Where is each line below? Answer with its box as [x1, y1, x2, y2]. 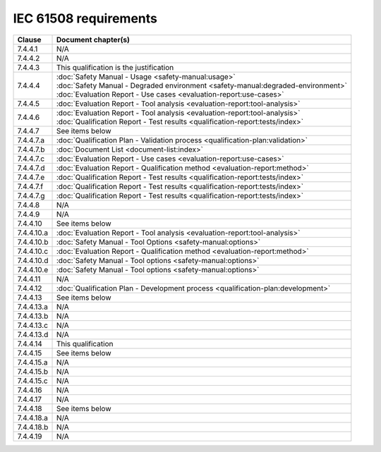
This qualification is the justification [56, 62, 174, 72]
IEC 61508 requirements [13, 11, 158, 26]
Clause [17, 35, 42, 44]
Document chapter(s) [56, 35, 130, 44]
